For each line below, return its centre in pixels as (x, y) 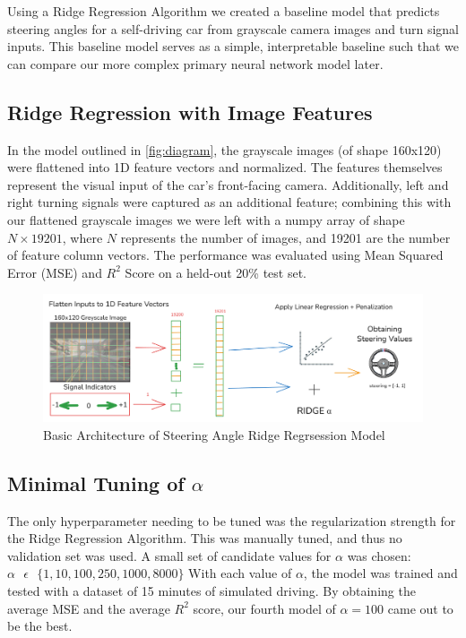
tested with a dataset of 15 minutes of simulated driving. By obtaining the (211, 590)
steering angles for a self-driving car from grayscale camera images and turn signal (233, 28)
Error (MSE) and (55, 272)
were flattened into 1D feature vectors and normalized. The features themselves (225, 167)
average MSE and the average (89, 608)
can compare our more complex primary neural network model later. (195, 63)
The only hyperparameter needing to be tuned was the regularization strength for (232, 520)
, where (82, 237)
